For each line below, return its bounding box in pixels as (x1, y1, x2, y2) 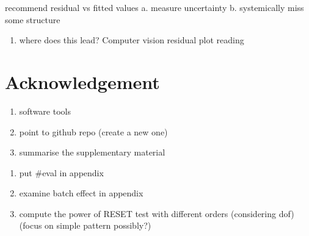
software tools (19, 104, 71, 117)
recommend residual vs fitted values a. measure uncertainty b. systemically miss (5, 1, 304, 13)
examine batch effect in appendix (19, 187, 144, 199)
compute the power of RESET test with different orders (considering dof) (19, 207, 294, 220)
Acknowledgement (5, 69, 160, 94)
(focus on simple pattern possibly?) (19, 219, 151, 232)
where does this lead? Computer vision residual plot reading (19, 34, 244, 46)
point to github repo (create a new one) (19, 125, 168, 138)
